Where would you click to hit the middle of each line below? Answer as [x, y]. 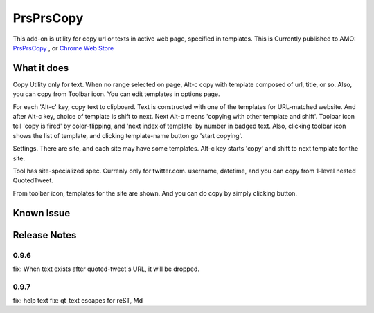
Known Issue [42, 213]
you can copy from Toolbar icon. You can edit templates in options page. [117, 94]
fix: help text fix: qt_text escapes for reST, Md [78, 301]
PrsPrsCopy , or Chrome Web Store [63, 48]
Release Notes [45, 235]
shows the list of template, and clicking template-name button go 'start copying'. [127, 135]
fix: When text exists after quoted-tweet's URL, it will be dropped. [106, 269]
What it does [41, 68]
